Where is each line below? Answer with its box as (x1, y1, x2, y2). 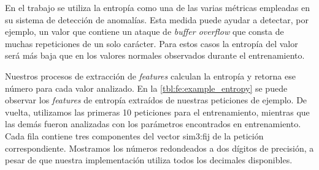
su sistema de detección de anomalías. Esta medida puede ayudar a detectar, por (5, 13, 309, 26)
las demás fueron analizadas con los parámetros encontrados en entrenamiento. (5, 117, 301, 130)
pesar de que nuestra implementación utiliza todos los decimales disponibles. (5, 153, 293, 166)
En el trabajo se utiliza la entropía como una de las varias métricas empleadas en (5, 1, 310, 13)
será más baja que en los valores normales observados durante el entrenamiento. (5, 49, 305, 62)
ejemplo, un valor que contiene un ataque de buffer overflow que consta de (5, 25, 284, 38)
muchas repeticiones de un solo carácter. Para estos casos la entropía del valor (5, 37, 298, 50)
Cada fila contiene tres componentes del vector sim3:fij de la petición (5, 129, 264, 142)
